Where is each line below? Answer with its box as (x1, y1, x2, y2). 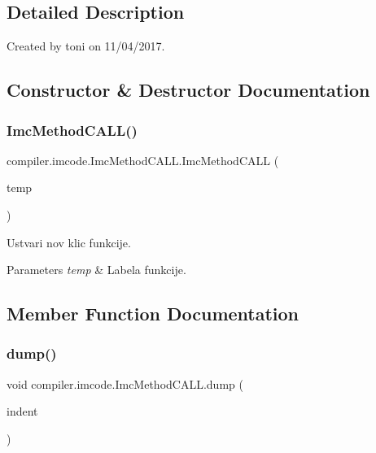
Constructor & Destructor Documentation (7, 77, 370, 102)
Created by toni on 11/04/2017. (7, 37, 165, 54)
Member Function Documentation (7, 301, 299, 326)
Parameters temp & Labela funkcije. (7, 261, 186, 278)
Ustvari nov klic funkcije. (7, 233, 131, 250)
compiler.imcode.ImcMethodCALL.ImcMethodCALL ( (7, 151, 279, 168)
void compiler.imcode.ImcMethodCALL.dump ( (7, 375, 243, 392)
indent (7, 403, 38, 420)
